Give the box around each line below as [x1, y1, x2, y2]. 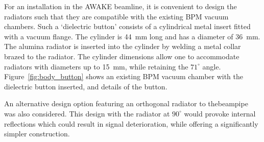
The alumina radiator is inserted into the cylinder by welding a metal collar [4, 41, 241, 52]
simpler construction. [4, 128, 70, 139]
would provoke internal [184, 108, 256, 119]
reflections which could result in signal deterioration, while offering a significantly [4, 118, 258, 129]
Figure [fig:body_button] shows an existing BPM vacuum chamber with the [4, 71, 244, 82]
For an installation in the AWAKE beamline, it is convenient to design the [4, 1, 237, 11]
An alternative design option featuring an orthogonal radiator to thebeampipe [4, 98, 248, 109]
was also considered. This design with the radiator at [4, 108, 170, 119]
